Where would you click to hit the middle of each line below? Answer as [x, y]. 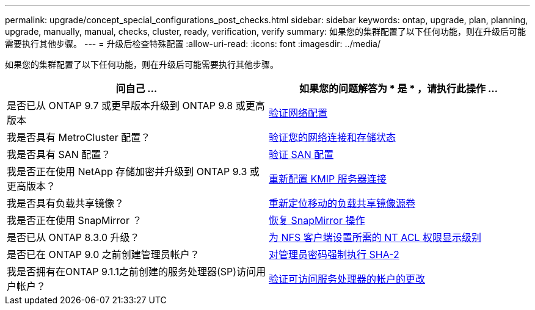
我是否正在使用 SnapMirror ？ [75, 220]
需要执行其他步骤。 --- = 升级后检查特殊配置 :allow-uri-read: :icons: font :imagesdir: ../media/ [193, 44]
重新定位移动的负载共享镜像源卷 [342, 203]
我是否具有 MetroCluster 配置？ [79, 137]
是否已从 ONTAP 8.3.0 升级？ [73, 237]
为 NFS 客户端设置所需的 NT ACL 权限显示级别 [375, 237]
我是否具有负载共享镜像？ [66, 203]
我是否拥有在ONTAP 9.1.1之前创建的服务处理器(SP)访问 [132, 272]
